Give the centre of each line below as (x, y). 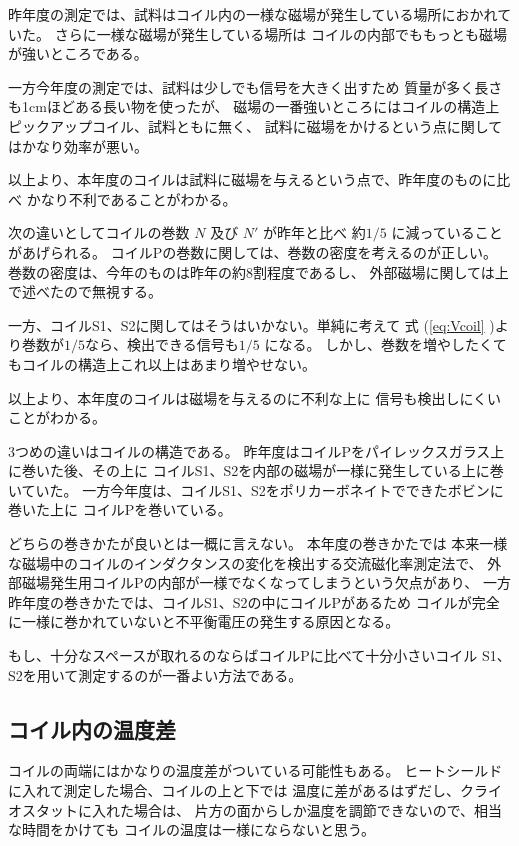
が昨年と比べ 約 (314, 232)
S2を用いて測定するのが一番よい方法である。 (155, 674)
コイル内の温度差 (92, 728)
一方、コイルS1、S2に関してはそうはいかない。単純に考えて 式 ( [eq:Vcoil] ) (251, 324)
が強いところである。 (78, 53)
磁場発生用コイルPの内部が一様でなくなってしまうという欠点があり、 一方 (266, 582)
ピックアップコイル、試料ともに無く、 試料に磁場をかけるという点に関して (255, 125)
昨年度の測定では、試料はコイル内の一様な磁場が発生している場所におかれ (253, 14)
